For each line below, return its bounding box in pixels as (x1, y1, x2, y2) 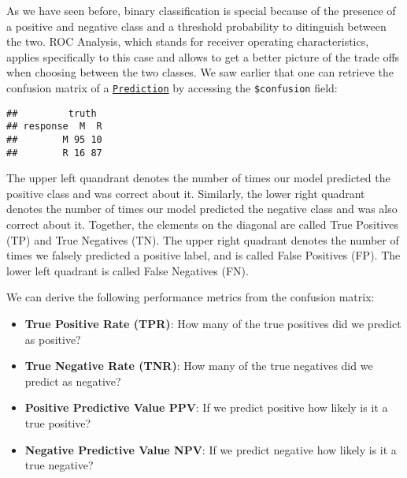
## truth (6, 107, 97, 119)
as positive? (24, 330, 81, 347)
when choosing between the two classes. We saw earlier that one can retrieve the (6, 64, 394, 80)
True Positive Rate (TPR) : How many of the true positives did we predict (24, 316, 401, 331)
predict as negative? (24, 372, 121, 389)
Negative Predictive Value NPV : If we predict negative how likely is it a (24, 441, 397, 457)
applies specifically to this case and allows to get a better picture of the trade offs (6, 48, 400, 65)
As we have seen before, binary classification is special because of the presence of (6, 2, 396, 18)
